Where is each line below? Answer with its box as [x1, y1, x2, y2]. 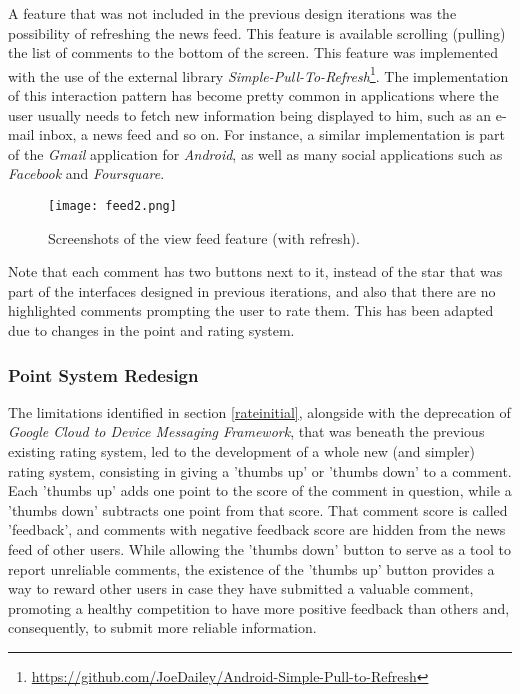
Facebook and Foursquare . [8, 163, 165, 184]
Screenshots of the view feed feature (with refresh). [48, 227, 360, 248]
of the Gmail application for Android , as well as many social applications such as [8, 143, 503, 164]
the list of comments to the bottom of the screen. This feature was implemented [8, 42, 498, 63]
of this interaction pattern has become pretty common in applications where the [8, 85, 499, 106]
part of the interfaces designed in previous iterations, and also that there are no [8, 280, 496, 301]
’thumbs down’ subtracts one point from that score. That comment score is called [8, 499, 508, 520]
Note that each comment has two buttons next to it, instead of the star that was [8, 261, 503, 282]
